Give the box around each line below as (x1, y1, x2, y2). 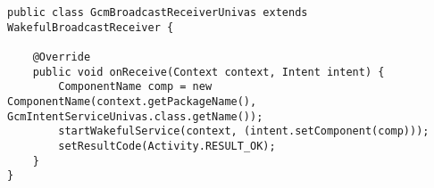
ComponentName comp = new (58, 80, 213, 94)
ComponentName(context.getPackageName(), (7, 94, 257, 108)
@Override (32, 50, 91, 63)
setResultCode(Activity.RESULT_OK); (58, 139, 276, 152)
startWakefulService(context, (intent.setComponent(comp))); (58, 125, 430, 138)
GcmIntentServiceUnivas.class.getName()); (7, 110, 263, 123)
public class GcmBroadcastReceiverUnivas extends (7, 6, 308, 19)
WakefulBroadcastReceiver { (7, 20, 174, 34)
